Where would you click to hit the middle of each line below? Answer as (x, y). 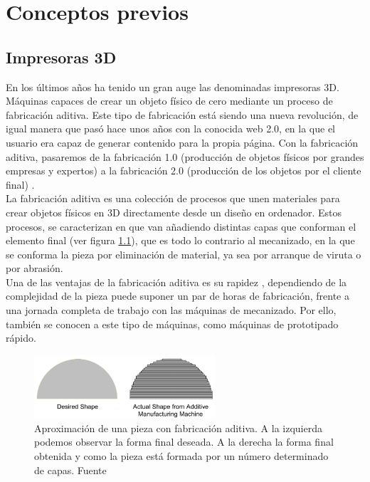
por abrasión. (35, 268)
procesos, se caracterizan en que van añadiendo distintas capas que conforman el (181, 226)
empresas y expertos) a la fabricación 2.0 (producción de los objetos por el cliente (184, 171)
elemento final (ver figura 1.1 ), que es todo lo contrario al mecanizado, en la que (180, 240)
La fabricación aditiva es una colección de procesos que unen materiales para (173, 198)
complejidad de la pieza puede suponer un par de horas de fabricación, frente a (178, 296)
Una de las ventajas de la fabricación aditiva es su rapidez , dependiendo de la (176, 282)
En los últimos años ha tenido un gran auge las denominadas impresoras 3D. (173, 87)
